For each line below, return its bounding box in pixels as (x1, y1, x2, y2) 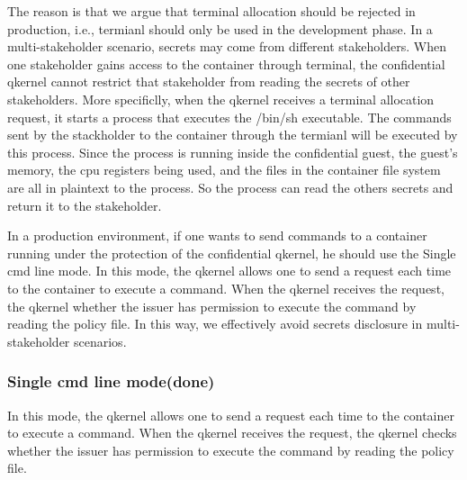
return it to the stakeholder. (7, 195, 162, 214)
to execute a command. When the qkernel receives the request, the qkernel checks (7, 423, 457, 442)
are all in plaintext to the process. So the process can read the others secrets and (7, 177, 454, 196)
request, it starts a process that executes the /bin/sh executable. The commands (7, 107, 452, 126)
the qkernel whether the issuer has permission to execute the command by (7, 296, 417, 315)
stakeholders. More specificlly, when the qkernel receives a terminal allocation (7, 89, 435, 108)
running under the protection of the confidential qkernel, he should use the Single (7, 243, 456, 262)
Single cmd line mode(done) (7, 370, 215, 393)
